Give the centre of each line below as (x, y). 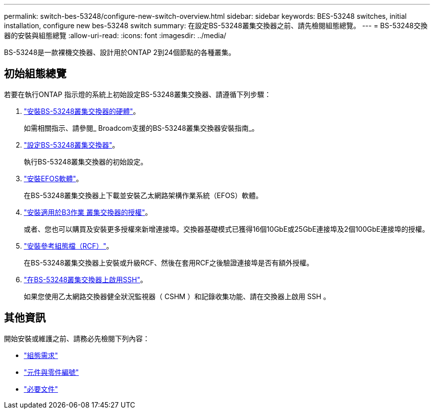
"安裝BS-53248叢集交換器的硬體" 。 (82, 111)
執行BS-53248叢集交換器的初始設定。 (86, 161)
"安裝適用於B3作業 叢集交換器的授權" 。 (88, 212)
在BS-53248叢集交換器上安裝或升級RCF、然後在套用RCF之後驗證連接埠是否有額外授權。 (169, 262)
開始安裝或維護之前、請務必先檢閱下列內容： (77, 338)
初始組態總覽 (35, 74)
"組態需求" (41, 355)
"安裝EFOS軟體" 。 (54, 178)
